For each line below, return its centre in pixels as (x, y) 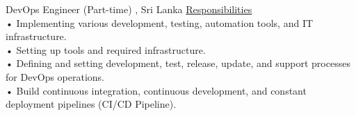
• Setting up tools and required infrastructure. (106, 49)
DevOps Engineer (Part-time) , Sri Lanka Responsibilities (129, 9)
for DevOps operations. (55, 76)
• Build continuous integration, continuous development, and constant (156, 90)
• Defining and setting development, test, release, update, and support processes (178, 63)
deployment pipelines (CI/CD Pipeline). (91, 104)
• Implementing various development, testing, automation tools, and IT (160, 22)
